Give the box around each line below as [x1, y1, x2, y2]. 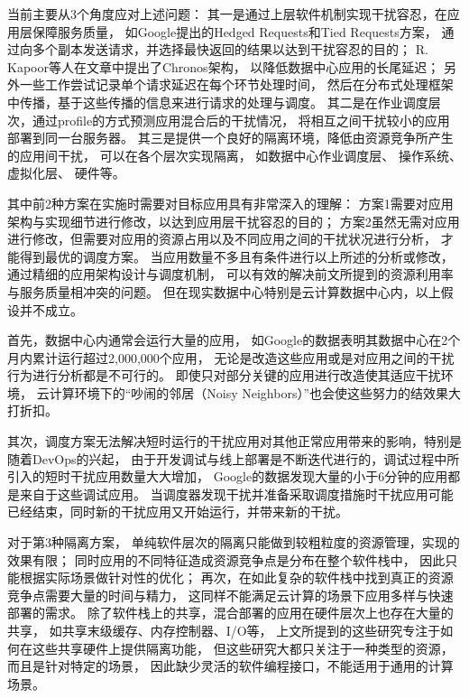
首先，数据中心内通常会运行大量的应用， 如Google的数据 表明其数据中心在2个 [7, 330, 461, 349]
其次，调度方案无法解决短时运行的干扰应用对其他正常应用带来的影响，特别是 [7, 432, 462, 451]
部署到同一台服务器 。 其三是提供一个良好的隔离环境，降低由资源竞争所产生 [7, 128, 454, 147]
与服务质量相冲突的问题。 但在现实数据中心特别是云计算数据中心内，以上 [7, 282, 441, 301]
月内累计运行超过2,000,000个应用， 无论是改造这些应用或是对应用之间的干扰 [7, 348, 455, 367]
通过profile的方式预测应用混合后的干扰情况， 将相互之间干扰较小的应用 [32, 110, 450, 129]
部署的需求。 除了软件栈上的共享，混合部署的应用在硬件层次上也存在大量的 [7, 603, 454, 622]
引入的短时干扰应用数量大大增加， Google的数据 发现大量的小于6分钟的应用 [7, 467, 448, 486]
